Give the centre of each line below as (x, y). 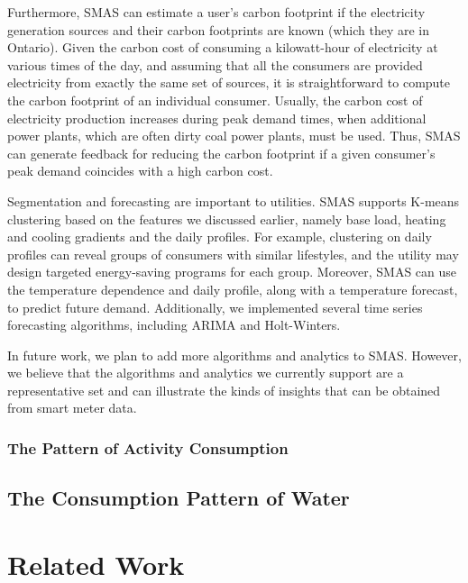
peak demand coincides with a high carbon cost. (140, 171)
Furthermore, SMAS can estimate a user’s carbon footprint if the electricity (216, 12)
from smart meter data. (72, 408)
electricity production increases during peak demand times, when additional (217, 118)
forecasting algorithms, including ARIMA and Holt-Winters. (174, 325)
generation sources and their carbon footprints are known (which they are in (218, 29)
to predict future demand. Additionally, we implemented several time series (215, 307)
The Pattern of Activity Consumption (148, 447)
